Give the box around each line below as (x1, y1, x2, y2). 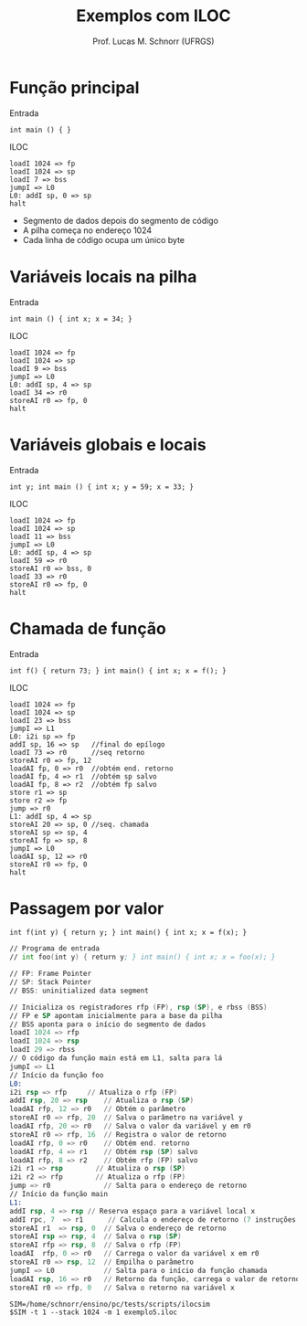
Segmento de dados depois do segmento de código (22, 215, 219, 226)
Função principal (9, 77, 140, 98)
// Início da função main (9, 1190, 108, 1199)
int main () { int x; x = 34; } (9, 314, 132, 324)
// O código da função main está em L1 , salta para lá (9, 1054, 223, 1063)
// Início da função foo (9, 1070, 104, 1079)
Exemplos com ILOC (76, 5, 231, 27)
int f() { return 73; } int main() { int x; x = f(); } (9, 666, 227, 675)
